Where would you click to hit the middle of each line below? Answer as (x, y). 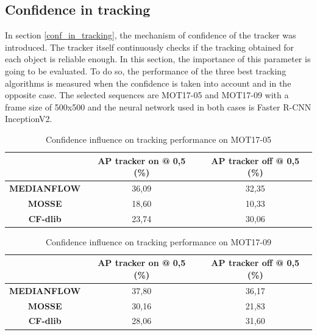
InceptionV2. (29, 119)
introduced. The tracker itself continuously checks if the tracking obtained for (150, 47)
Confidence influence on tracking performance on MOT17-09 (158, 241)
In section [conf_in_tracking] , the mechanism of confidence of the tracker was (151, 35)
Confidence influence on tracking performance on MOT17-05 (158, 139)
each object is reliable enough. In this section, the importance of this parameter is (158, 59)
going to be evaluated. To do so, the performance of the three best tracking (146, 70)
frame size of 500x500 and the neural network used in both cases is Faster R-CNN (158, 106)
